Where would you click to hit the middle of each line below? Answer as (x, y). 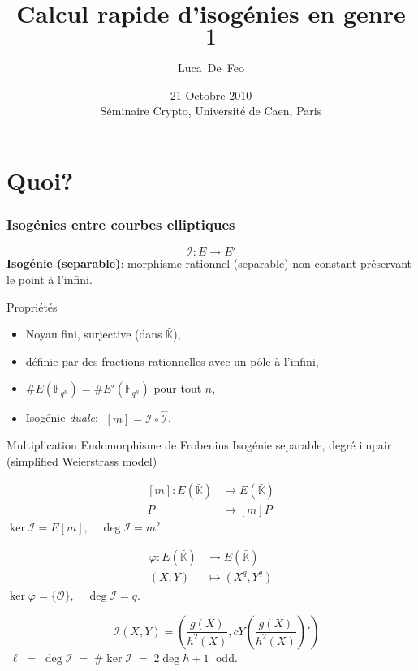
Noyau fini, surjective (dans (94, 334)
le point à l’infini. (50, 279)
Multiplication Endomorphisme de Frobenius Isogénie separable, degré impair (199, 445)
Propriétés (32, 306)
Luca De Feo (211, 68)
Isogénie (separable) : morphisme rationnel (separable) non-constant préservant (209, 263)
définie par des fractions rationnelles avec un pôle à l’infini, (172, 361)
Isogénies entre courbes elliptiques (121, 224)
